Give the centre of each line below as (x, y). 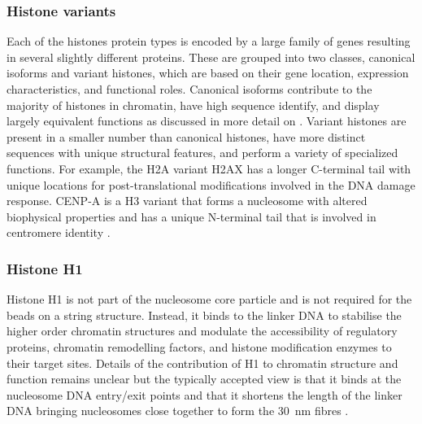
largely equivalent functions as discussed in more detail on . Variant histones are (207, 121)
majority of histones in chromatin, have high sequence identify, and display (193, 105)
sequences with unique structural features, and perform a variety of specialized (202, 153)
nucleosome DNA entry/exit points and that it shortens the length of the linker (204, 394)
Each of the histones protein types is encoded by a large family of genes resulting (209, 41)
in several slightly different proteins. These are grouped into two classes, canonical (211, 57)
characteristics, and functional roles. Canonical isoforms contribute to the (189, 89)
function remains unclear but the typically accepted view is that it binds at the (204, 379)
